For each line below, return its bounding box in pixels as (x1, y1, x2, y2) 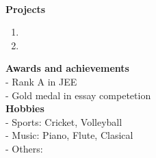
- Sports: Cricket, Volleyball (5, 114, 122, 129)
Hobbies (5, 101, 44, 116)
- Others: (5, 141, 43, 155)
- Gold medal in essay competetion (5, 88, 151, 102)
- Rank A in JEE (5, 74, 77, 88)
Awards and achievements (5, 61, 129, 75)
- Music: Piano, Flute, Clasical (5, 128, 133, 142)
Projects (5, 1, 46, 16)
